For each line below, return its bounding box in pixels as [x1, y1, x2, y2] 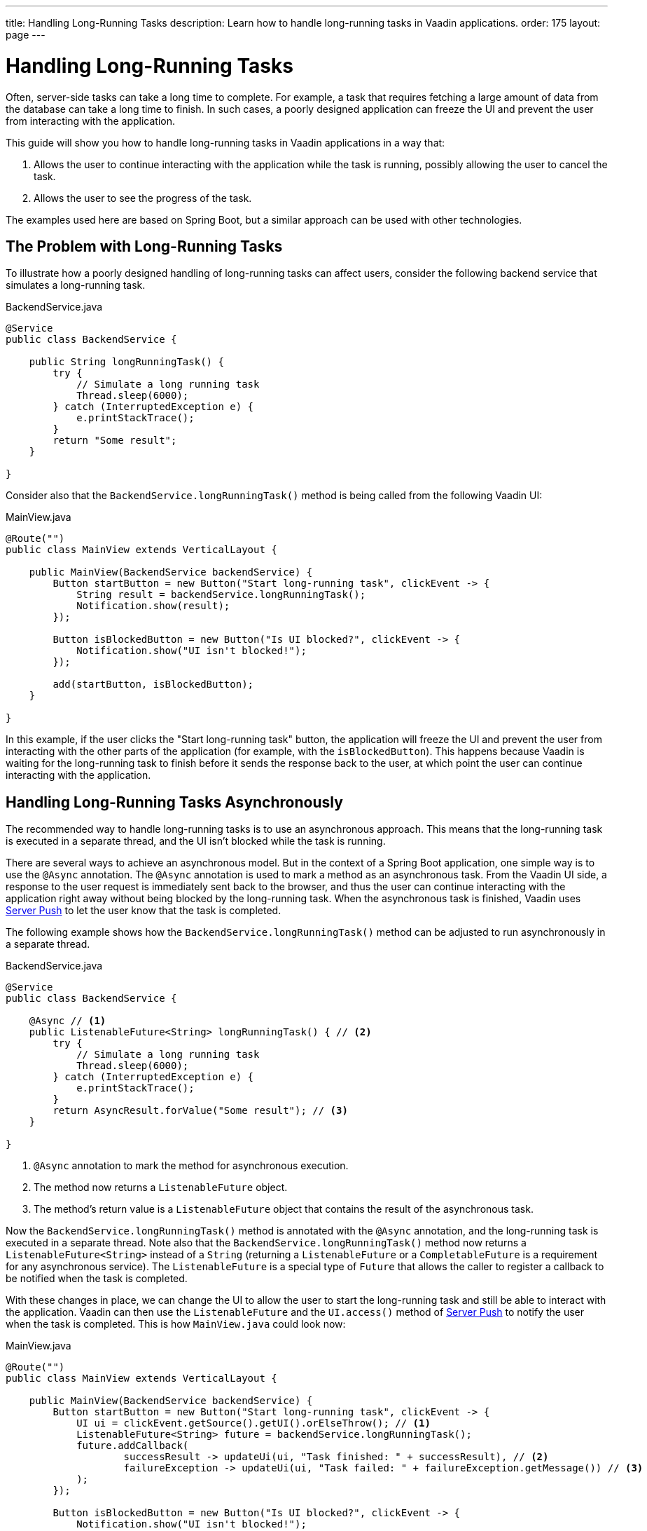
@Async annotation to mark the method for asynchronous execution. [34, 1159, 349, 1172]
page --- [6, 29, 46, 41]
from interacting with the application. [6, 114, 176, 127]
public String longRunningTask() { [29, 356, 224, 368]
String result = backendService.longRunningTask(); [76, 589, 366, 601]
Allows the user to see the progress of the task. [34, 191, 252, 204]
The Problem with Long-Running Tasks [6, 237, 283, 255]
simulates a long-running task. [6, 279, 146, 292]
